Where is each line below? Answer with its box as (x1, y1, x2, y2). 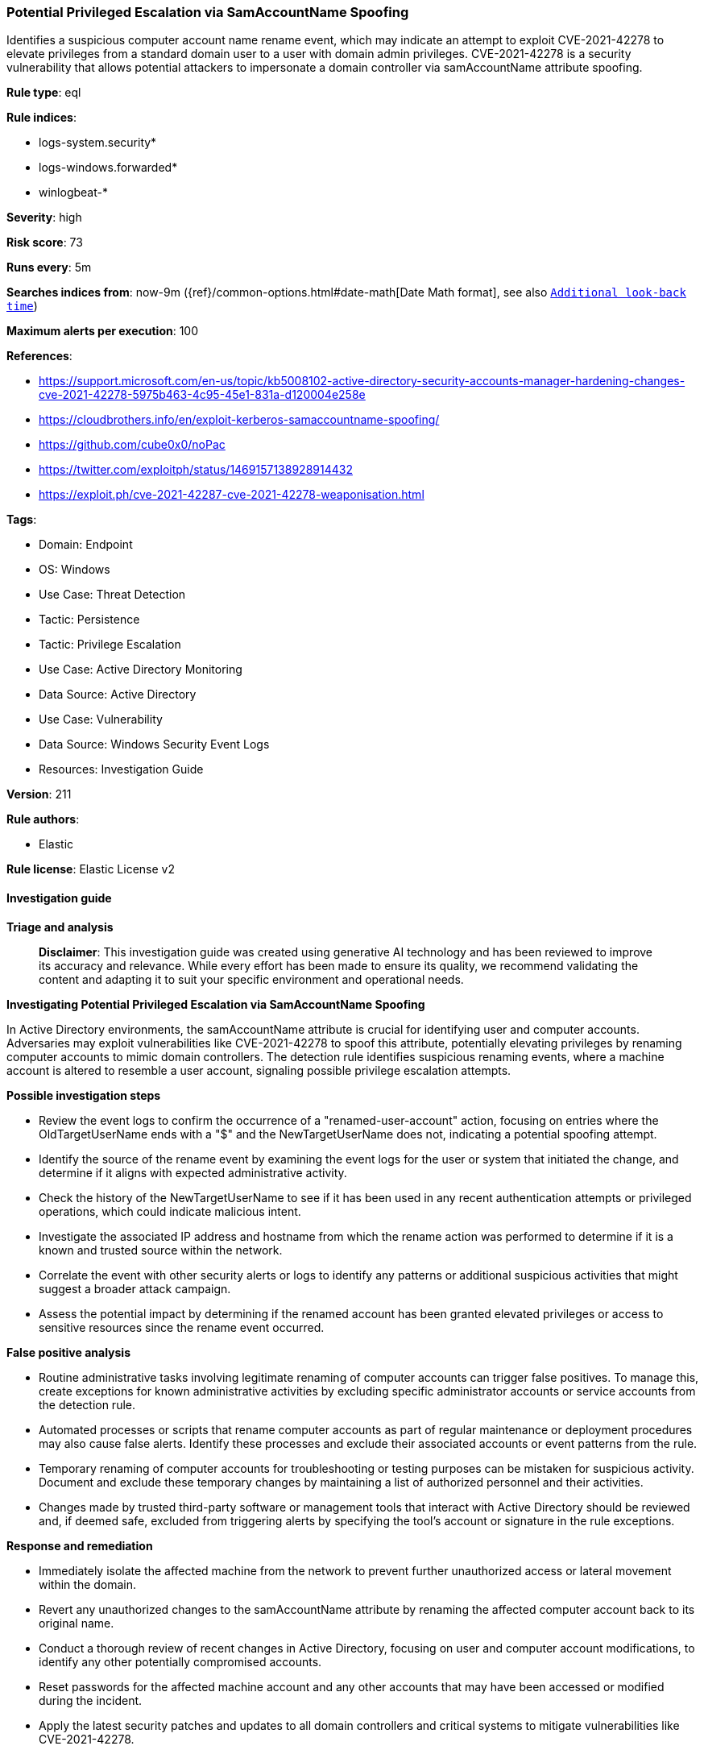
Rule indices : (6, 110, 77, 125)
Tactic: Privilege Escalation (39, 637, 181, 652)
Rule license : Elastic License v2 (6, 862, 175, 877)
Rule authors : (6, 812, 80, 827)
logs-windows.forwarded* (39, 160, 178, 175)
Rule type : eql (6, 85, 81, 100)
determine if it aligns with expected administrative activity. (39, 1165, 347, 1180)
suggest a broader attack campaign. (39, 1281, 231, 1296)
